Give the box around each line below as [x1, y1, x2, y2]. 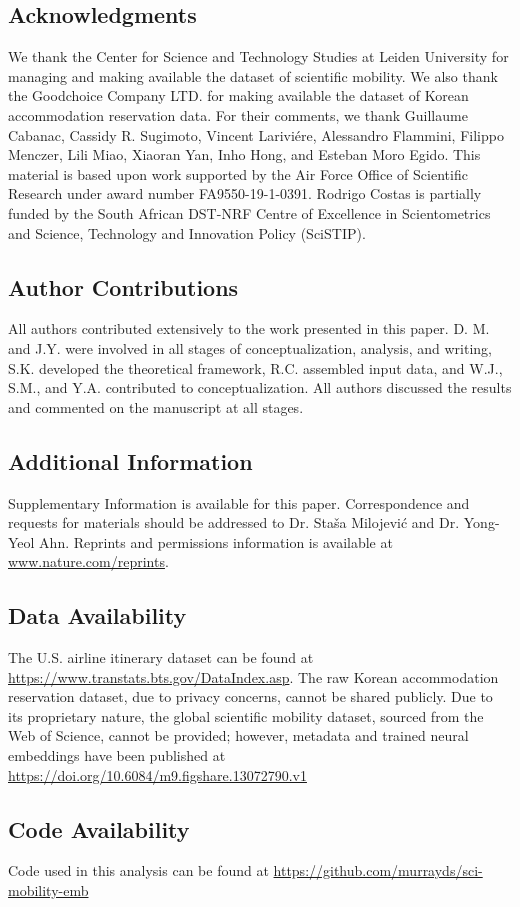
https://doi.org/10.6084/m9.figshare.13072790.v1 [8, 764, 307, 785]
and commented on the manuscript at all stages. [8, 396, 304, 417]
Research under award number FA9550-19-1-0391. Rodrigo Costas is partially [8, 183, 482, 204]
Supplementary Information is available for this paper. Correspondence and [8, 492, 470, 513]
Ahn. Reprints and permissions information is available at [39, 531, 393, 552]
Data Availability [8, 600, 187, 631]
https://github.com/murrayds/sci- [273, 860, 483, 881]
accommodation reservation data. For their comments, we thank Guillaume [8, 104, 468, 125]
